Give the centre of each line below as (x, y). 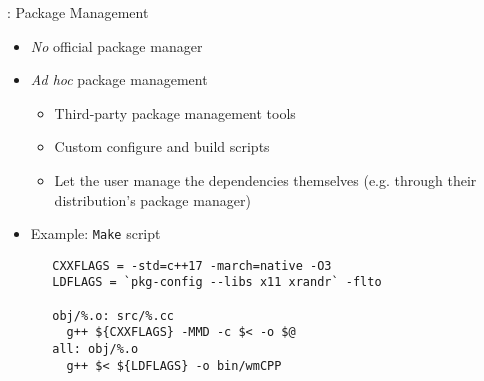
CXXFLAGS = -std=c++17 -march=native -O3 (192, 265)
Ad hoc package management (119, 79)
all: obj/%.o (95, 349)
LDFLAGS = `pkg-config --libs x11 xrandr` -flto (217, 282)
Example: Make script (95, 233)
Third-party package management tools (175, 112)
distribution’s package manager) (152, 199)
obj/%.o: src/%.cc (113, 315)
